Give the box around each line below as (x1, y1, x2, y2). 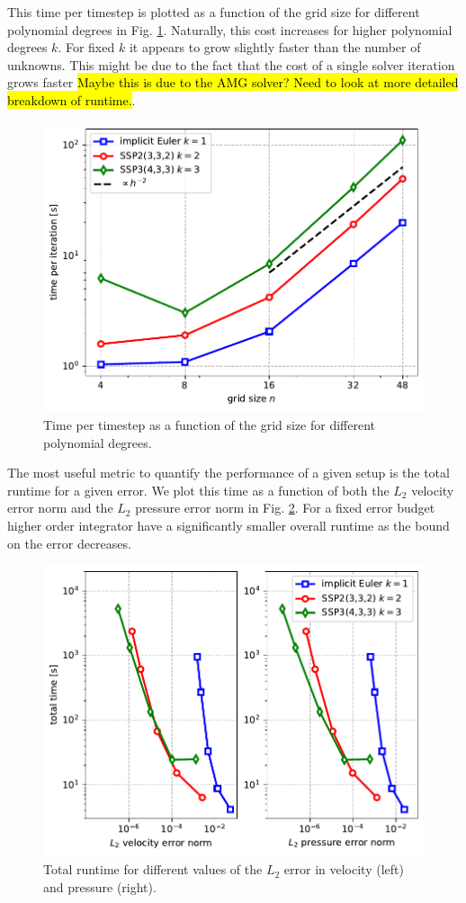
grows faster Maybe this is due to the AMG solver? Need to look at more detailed (7, 73, 459, 92)
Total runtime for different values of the (43, 860, 263, 879)
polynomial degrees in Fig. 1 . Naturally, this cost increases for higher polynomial (7, 20, 453, 39)
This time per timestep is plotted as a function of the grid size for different (7, 3, 420, 21)
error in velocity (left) (283, 860, 404, 879)
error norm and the (7, 498, 113, 517)
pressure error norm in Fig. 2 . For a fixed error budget (135, 498, 435, 517)
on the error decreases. (7, 533, 131, 552)
